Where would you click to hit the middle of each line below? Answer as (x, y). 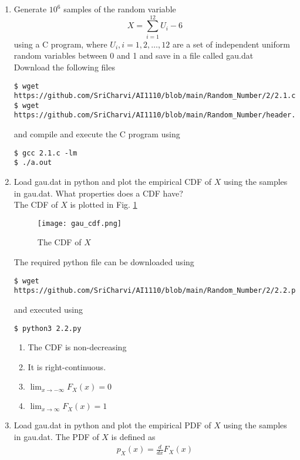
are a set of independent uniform (231, 44)
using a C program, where (60, 44)
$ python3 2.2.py (48, 328)
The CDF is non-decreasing (77, 347)
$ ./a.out (33, 163)
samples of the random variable (120, 9)
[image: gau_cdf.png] (79, 223)
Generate (30, 9)
